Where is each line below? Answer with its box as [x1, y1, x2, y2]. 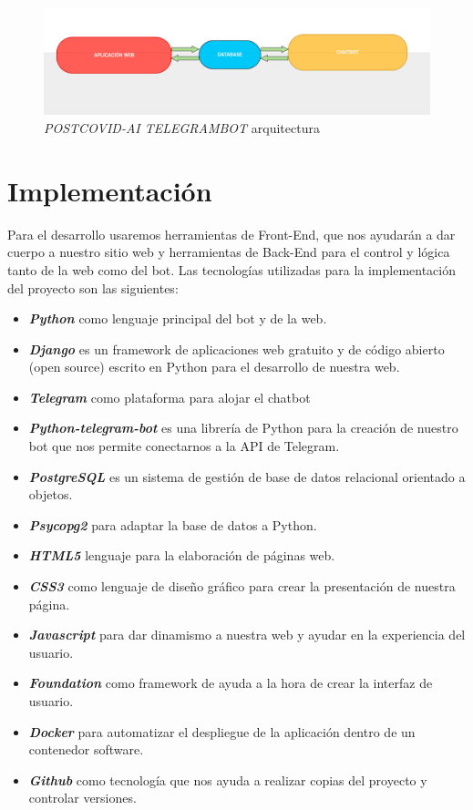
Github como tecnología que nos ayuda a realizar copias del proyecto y [28, 770, 427, 789]
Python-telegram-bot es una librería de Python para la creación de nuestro [28, 418, 458, 437]
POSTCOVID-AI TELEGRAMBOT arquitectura [44, 118, 320, 138]
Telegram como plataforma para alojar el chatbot [28, 387, 311, 406]
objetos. [28, 485, 73, 504]
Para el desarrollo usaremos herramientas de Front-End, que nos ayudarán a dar [7, 224, 456, 243]
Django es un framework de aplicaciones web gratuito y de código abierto [28, 339, 445, 358]
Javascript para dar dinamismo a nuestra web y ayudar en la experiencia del [28, 625, 466, 644]
